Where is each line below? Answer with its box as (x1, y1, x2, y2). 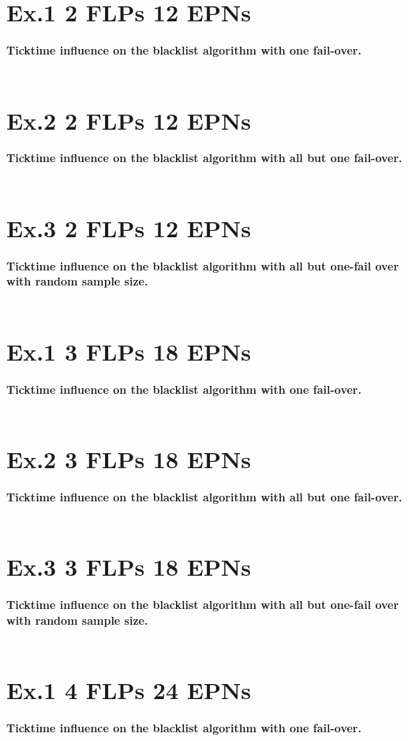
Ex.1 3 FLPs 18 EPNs (6, 335, 251, 367)
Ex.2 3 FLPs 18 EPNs (6, 443, 251, 475)
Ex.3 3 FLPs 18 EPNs (6, 550, 251, 583)
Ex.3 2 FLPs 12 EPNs (6, 211, 251, 244)
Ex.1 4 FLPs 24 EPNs (6, 674, 251, 706)
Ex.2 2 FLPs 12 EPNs (6, 104, 251, 136)
